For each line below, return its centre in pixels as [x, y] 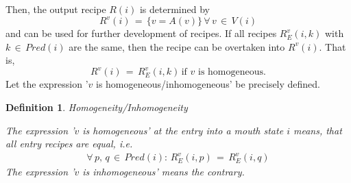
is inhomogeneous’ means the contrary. [164, 172]
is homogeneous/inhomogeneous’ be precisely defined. [208, 84]
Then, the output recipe [56, 9]
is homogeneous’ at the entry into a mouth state [183, 130]
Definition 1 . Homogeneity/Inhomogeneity [97, 107]
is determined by [174, 9]
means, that [317, 130]
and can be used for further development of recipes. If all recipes [141, 33]
